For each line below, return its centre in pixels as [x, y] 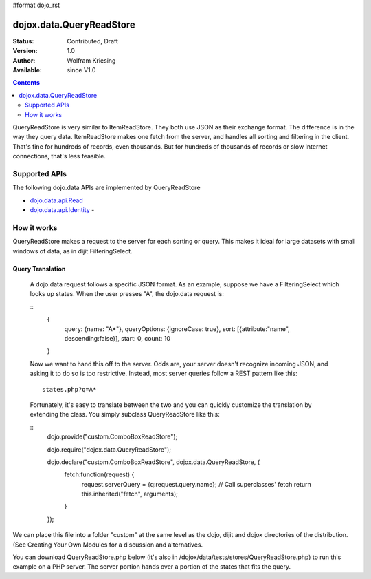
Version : [25, 51]
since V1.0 [81, 70]
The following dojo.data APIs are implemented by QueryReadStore [106, 188]
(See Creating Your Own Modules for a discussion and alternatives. [108, 545]
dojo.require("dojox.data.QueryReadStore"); [109, 449]
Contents [26, 83]
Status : [23, 41]
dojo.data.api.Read [57, 200]
